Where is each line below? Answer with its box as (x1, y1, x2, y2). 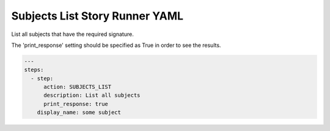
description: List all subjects (43, 92, 141, 99)
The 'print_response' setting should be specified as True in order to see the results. (11, 41, 221, 49)
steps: (24, 66, 44, 73)
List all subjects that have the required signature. (11, 30, 134, 38)
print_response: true (43, 101, 108, 107)
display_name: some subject (37, 109, 122, 116)
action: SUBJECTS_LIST (43, 83, 112, 91)
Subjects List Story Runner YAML (11, 9, 183, 23)
